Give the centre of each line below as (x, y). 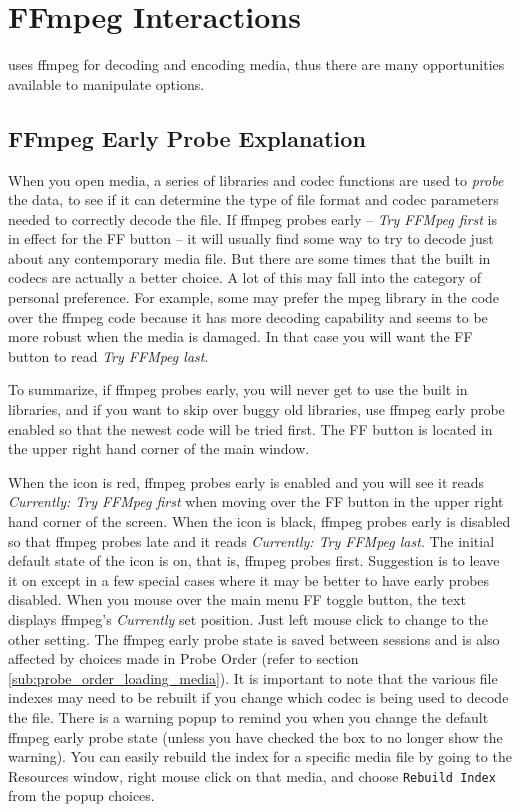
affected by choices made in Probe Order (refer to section (183, 658)
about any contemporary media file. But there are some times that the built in (249, 257)
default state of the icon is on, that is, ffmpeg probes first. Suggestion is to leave (254, 560)
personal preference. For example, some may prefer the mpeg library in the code (254, 297)
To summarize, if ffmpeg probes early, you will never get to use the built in (238, 389)
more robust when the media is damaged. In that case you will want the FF (240, 336)
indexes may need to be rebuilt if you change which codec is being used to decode (258, 697)
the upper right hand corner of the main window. (159, 448)
